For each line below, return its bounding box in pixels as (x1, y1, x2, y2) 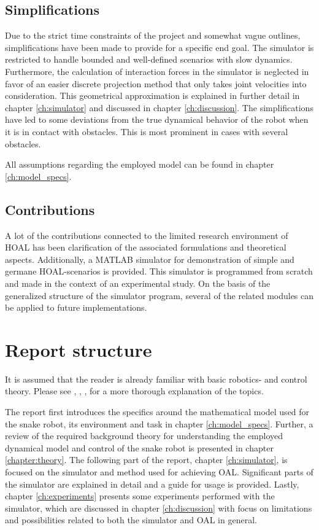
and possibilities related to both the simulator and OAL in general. (5, 513, 257, 526)
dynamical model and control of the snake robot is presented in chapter (5, 441, 274, 454)
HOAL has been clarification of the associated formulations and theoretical (5, 241, 286, 254)
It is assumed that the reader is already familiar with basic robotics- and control (5, 372, 307, 385)
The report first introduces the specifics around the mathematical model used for (5, 405, 310, 418)
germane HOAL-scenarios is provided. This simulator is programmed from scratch (5, 265, 313, 278)
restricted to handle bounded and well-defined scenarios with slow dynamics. (5, 53, 293, 66)
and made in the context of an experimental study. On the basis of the (5, 276, 271, 289)
